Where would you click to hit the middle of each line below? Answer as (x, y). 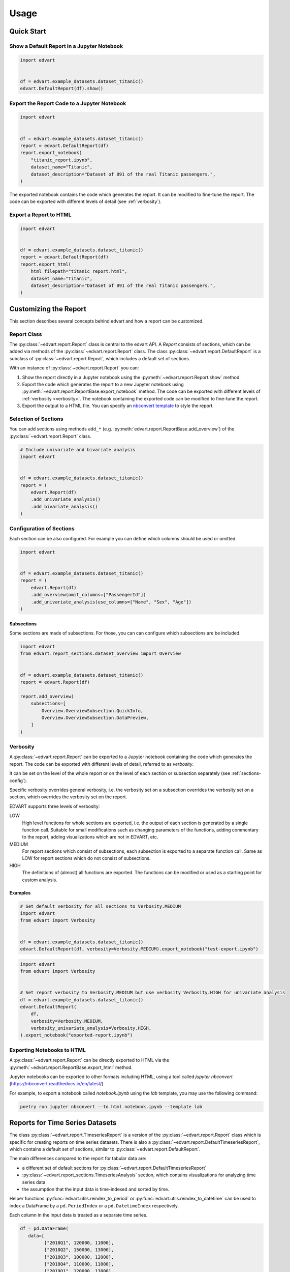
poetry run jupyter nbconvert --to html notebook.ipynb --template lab (111, 1106)
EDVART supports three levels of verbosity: (55, 806)
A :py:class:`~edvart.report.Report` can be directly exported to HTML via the (89, 1060)
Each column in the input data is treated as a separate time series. (78, 1215)
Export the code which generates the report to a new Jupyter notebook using (103, 384)
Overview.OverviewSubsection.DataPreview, (95, 718)
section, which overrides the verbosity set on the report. (68, 797)
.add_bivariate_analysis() (65, 507)
